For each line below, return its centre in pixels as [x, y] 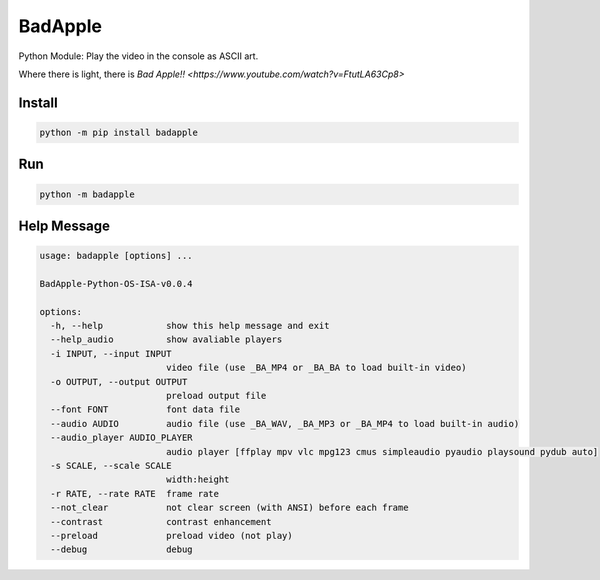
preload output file [216, 396]
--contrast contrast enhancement [161, 521]
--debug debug [122, 549]
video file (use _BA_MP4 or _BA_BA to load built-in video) [316, 368]
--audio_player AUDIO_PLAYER [122, 438]
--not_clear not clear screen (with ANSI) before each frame [229, 508]
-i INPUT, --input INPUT [111, 353]
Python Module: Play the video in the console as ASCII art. [138, 56]
